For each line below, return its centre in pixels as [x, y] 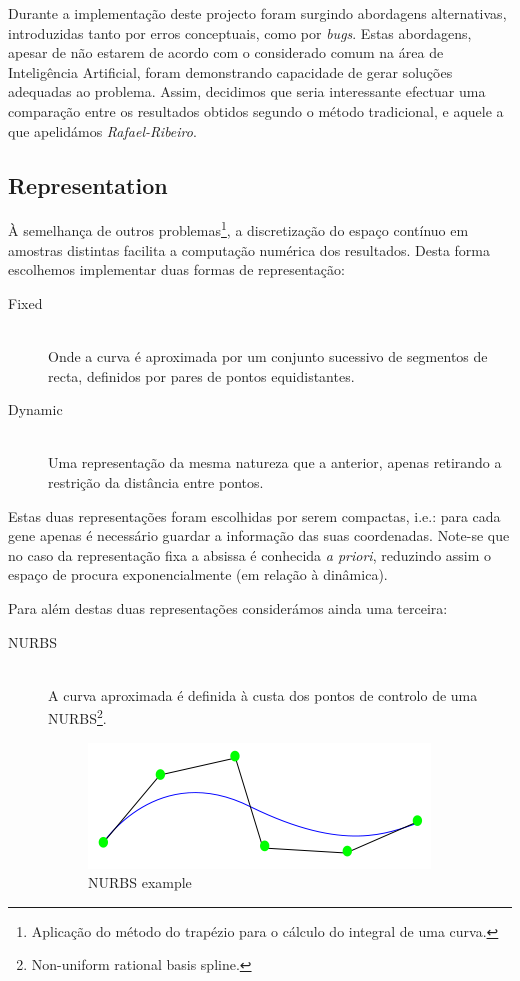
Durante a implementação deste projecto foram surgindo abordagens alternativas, [257, 13]
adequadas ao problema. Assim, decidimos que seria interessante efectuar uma [247, 91]
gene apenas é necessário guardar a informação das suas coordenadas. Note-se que [259, 535]
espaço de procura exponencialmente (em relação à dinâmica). [198, 574]
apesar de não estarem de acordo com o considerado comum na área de [226, 52]
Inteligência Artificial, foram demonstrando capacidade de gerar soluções [230, 71]
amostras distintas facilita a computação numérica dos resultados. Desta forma [249, 249]
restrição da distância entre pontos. [156, 481]
